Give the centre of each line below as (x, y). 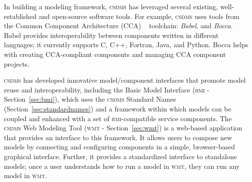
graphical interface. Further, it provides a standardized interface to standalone (121, 156)
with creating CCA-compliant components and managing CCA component (115, 54)
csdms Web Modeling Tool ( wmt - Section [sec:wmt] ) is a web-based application (123, 128)
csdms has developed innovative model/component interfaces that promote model (125, 80)
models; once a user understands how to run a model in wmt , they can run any (122, 166)
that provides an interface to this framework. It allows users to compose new (118, 137)
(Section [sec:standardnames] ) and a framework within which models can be (118, 108)
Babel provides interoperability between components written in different (111, 35)
